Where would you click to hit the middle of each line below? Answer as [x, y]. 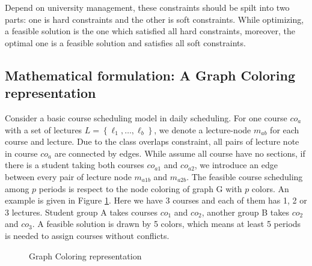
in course [21, 153]
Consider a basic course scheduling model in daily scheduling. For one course [146, 117]
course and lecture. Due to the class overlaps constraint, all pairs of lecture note [152, 141]
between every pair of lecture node [68, 176]
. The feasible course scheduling [245, 176]
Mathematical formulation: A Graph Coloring [150, 75]
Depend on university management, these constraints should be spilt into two [147, 7]
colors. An [270, 188]
